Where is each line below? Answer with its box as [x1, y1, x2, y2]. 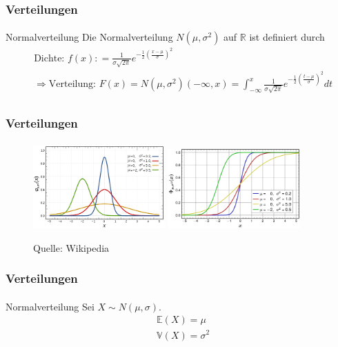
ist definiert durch [249, 30, 325, 44]
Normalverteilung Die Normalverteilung [6, 30, 173, 44]
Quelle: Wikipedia [33, 240, 110, 255]
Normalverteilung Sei [6, 299, 95, 313]
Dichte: [34, 53, 65, 63]
